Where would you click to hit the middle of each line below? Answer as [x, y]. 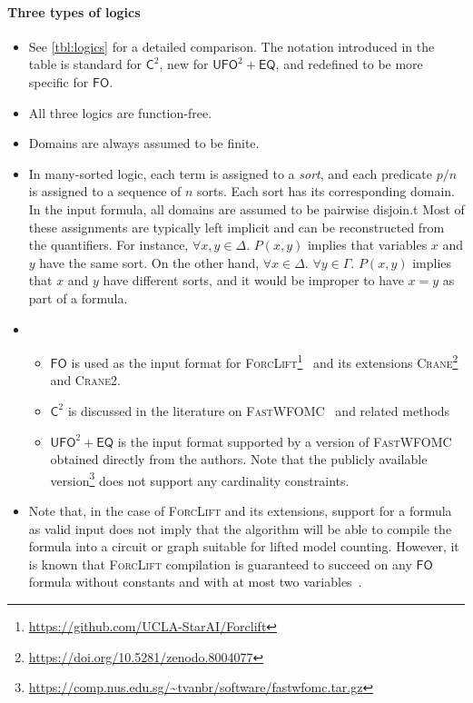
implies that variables [367, 245]
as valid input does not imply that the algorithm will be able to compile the [240, 528]
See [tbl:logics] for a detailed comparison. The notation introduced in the [232, 46]
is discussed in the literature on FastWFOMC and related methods [259, 410]
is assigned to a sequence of [105, 191]
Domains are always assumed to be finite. [144, 143]
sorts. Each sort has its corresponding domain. [326, 191]
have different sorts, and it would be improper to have [253, 280]
